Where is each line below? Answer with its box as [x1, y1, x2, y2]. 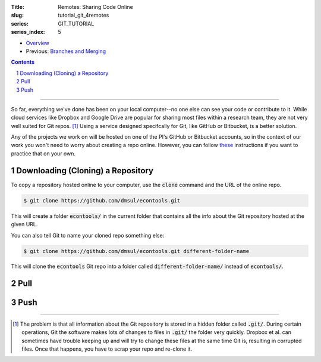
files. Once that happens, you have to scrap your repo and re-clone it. [21, 345, 193, 352]
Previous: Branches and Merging [26, 48, 106, 55]
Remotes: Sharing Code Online [58, 4, 133, 10]
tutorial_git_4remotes [58, 12, 109, 19]
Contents [11, 58, 35, 65]
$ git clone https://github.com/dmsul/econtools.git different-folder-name [23, 248, 250, 254]
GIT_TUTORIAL [58, 20, 95, 27]
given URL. [11, 221, 38, 228]
